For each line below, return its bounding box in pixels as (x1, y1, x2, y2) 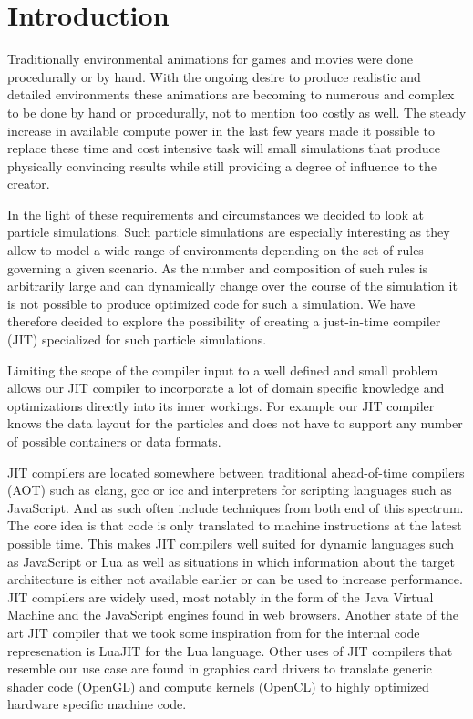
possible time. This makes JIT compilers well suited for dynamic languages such (7, 533, 455, 552)
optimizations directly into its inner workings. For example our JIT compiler (7, 395, 435, 415)
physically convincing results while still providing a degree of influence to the (7, 156, 437, 175)
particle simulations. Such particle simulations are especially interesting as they (7, 222, 450, 241)
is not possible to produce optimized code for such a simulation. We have (7, 293, 416, 313)
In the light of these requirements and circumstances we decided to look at (7, 204, 424, 223)
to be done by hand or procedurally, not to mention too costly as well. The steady (7, 102, 467, 121)
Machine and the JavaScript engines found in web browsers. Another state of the (7, 605, 458, 624)
